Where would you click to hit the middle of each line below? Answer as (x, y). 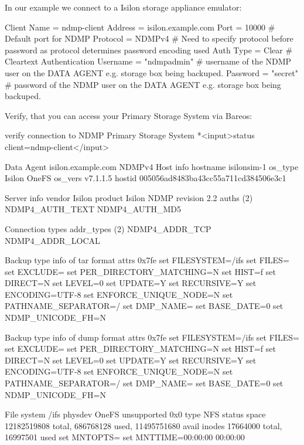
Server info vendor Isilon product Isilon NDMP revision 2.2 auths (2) (129, 197)
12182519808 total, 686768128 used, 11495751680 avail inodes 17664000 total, (144, 425)
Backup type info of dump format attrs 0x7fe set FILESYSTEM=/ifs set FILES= (152, 337)
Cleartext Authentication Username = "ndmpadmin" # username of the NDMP (148, 61)
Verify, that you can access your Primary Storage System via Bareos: (129, 115)
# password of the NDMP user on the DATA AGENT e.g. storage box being (143, 84)
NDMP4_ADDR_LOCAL (52, 240)
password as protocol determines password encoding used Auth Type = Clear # (149, 50)
